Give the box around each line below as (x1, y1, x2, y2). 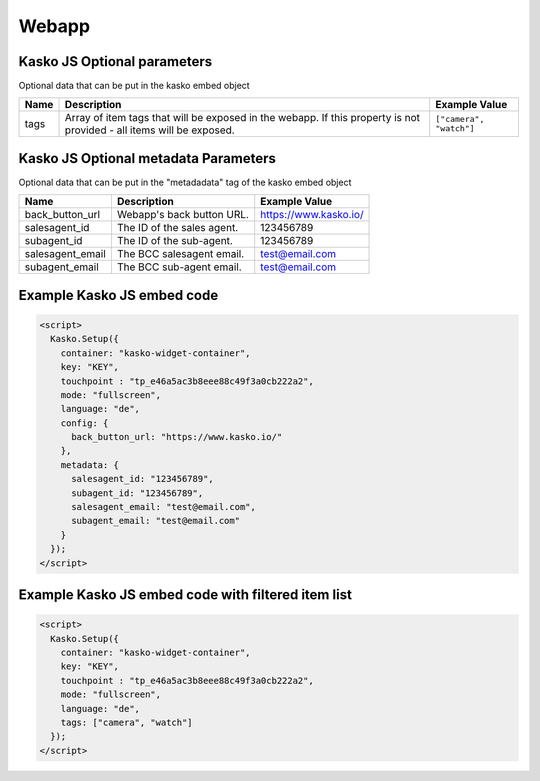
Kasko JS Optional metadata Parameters (18, 150, 277, 167)
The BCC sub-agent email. (116, 260, 242, 274)
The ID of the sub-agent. (116, 234, 234, 248)
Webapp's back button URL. (116, 208, 250, 222)
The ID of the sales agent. (116, 221, 239, 235)
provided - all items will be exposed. (64, 123, 235, 137)
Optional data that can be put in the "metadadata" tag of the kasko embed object (18, 176, 352, 188)
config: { (60, 417, 109, 429)
